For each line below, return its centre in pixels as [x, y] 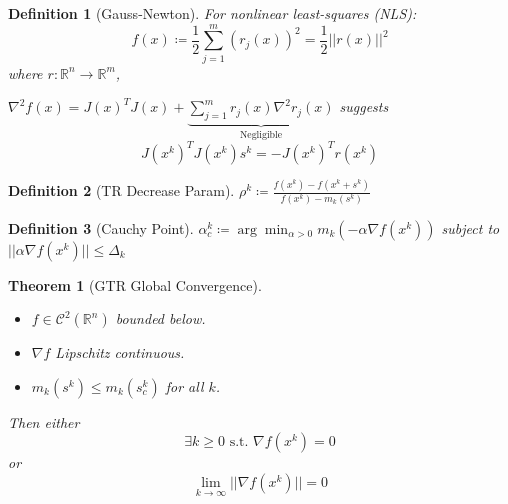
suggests [364, 106]
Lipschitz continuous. [120, 352]
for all [184, 385]
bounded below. [160, 318]
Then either [44, 421]
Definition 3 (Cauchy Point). [101, 227]
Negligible [261, 135]
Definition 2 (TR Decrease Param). [121, 190]
